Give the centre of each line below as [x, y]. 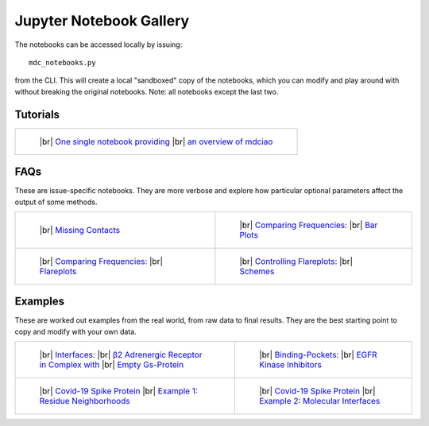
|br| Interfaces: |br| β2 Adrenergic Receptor [121, 355]
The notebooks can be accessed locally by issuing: [99, 45]
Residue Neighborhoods [85, 401]
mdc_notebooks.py [62, 62]
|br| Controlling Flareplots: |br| [296, 261]
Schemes [257, 271]
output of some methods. [56, 202]
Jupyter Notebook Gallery [102, 21]
